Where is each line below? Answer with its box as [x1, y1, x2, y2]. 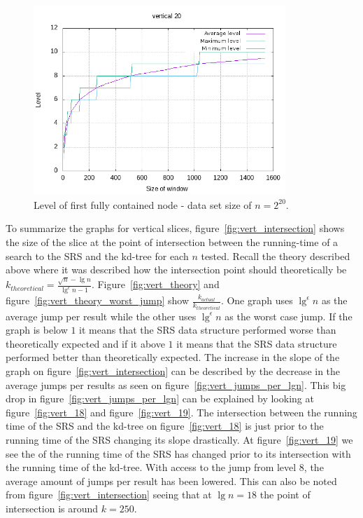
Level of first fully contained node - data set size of [34, 197, 252, 212]
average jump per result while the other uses [6, 308, 197, 323]
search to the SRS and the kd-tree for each [6, 248, 189, 263]
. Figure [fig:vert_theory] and [91, 277, 220, 292]
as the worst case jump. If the [225, 308, 353, 323]
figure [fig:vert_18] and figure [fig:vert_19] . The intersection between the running [6, 404, 357, 419]
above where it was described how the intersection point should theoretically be [6, 262, 347, 277]
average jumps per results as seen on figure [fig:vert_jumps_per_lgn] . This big [6, 377, 346, 392]
